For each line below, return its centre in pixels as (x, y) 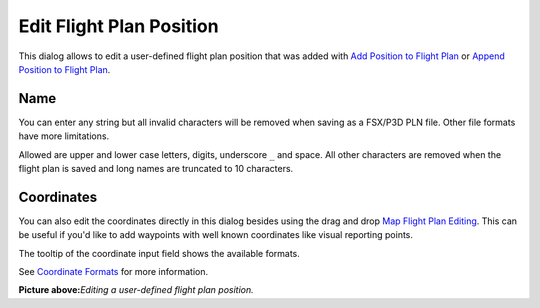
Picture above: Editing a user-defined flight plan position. (136, 290)
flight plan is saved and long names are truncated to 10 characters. (156, 169)
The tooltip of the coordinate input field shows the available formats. (159, 253)
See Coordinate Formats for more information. (113, 272)
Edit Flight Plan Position (118, 26)
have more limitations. (64, 136)
